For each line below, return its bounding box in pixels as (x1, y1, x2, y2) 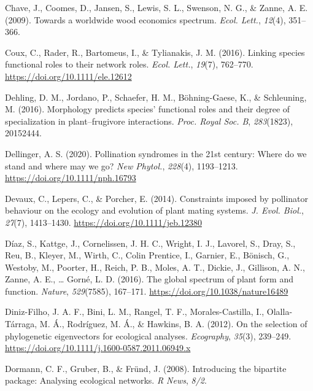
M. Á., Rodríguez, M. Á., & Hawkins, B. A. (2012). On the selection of (39, 317, 307, 330)
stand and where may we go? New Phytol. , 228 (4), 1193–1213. (5, 159, 238, 172)
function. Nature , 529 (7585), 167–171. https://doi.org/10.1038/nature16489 (5, 284, 288, 297)
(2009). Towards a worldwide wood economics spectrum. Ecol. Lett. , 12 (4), (5, 13, 286, 26)
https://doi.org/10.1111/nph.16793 (5, 171, 136, 184)
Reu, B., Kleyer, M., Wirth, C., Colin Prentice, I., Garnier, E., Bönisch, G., (5, 249, 290, 261)
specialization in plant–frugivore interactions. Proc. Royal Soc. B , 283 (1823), (5, 114, 293, 127)
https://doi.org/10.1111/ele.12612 (5, 69, 132, 82)
